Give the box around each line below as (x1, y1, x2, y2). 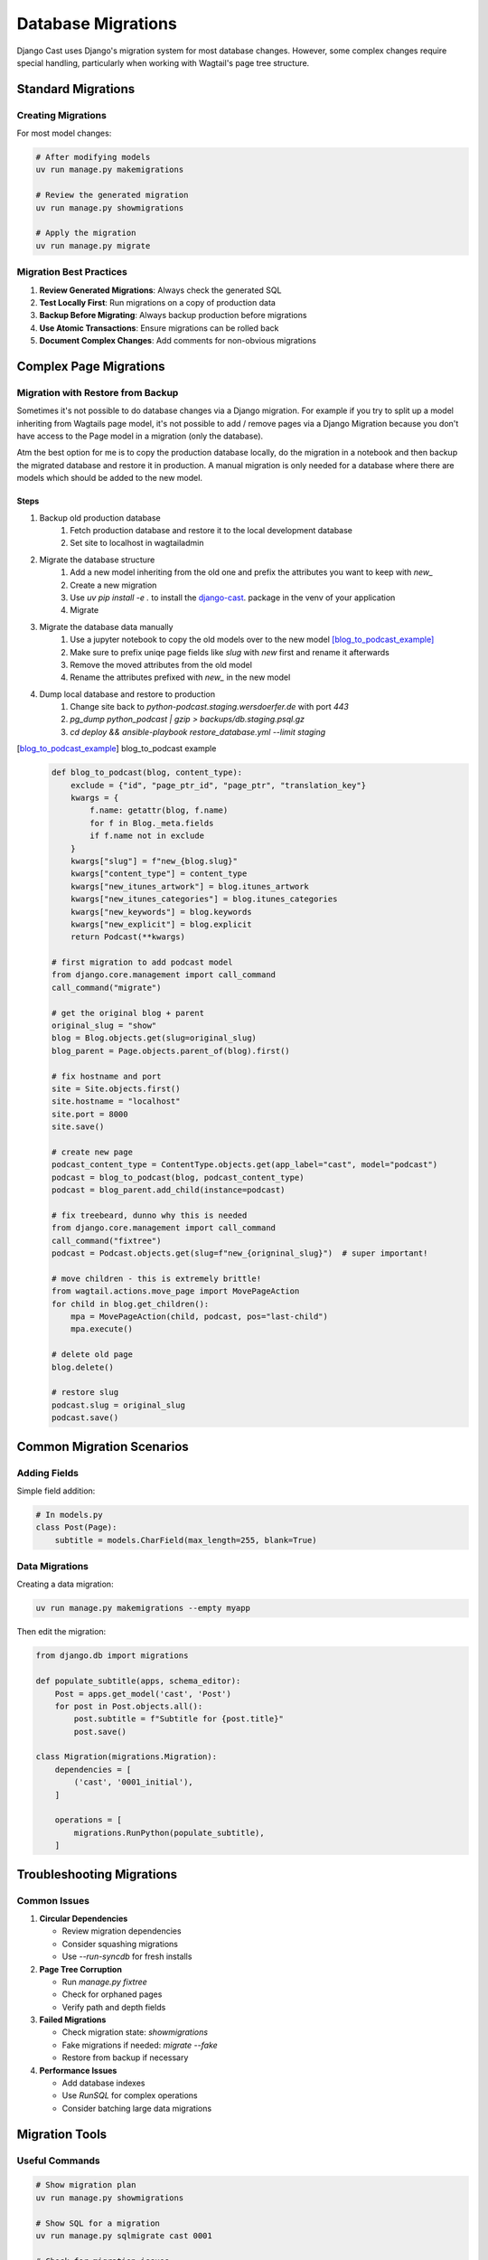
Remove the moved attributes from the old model (70, 659, 253, 670)
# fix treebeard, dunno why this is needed (51, 1210, 248, 1220)
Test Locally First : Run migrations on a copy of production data (39, 297, 276, 307)
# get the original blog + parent (51, 1008, 205, 1018)
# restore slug (51, 1388, 119, 1398)
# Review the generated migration (35, 190, 189, 201)
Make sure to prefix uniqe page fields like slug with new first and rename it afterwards (70, 646, 390, 657)
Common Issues (16, 1894, 90, 1907)
